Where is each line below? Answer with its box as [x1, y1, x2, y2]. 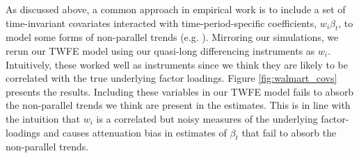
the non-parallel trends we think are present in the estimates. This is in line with [6, 98, 351, 112]
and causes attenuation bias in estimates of [43, 125, 227, 139]
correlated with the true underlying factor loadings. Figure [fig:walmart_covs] [6, 71, 337, 85]
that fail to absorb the [241, 125, 337, 139]
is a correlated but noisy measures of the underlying [96, 111, 318, 125]
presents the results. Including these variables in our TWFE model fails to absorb [6, 84, 354, 98]
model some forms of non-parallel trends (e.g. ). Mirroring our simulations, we [6, 30, 339, 44]
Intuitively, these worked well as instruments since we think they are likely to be [6, 57, 349, 71]
